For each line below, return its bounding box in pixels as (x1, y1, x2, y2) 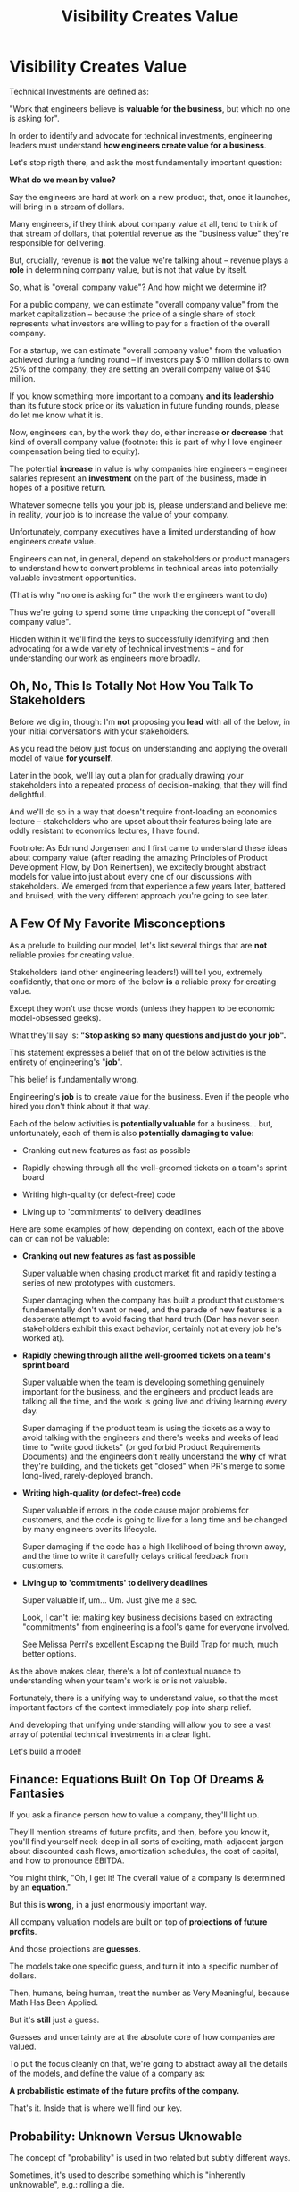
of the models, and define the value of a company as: (9, 2068, 206, 2079)
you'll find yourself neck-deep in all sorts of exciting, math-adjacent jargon (9, 1836, 284, 1847)
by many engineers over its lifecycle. (21, 1523, 158, 1534)
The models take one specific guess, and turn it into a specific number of (9, 1960, 278, 1972)
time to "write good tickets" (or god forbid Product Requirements (21, 1441, 261, 1452)
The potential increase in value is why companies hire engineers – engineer (9, 463, 288, 474)
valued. (9, 2041, 37, 2053)
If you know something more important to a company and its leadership (9, 391, 275, 401)
